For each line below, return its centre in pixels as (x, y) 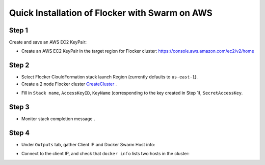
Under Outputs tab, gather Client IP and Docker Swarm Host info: (88, 144)
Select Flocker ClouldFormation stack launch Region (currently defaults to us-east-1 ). (110, 77)
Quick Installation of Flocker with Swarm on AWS (111, 13)
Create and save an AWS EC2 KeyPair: (48, 42)
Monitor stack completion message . (58, 119)
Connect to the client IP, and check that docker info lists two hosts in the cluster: (106, 154)
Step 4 (19, 133)
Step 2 (19, 65)
